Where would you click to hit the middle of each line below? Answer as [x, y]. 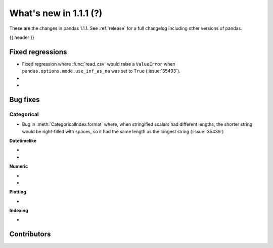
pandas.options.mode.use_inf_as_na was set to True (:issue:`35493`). [101, 71]
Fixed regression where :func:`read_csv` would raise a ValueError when [99, 64]
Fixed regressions [38, 52]
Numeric [19, 166]
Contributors [30, 234]
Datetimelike [23, 140]
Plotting [18, 192]
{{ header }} [22, 37]
